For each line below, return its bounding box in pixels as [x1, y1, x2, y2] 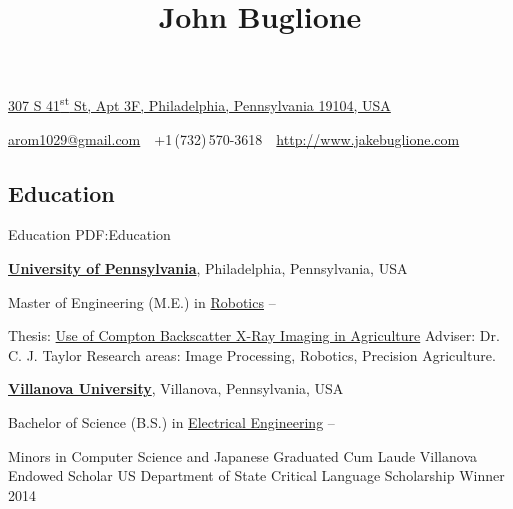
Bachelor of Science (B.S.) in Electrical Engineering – [8, 411, 335, 432]
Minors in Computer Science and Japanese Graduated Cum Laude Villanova [8, 445, 477, 466]
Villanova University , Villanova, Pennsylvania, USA [8, 378, 344, 399]
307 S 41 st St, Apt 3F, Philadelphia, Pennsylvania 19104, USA [8, 92, 391, 116]
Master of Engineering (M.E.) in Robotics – [8, 291, 276, 312]
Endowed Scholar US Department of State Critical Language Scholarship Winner [8, 465, 505, 486]
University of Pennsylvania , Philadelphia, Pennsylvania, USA [8, 258, 408, 279]
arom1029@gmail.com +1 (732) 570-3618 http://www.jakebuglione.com [8, 128, 460, 149]
